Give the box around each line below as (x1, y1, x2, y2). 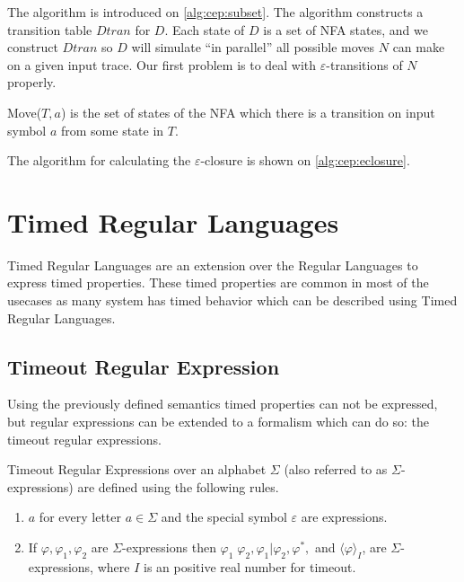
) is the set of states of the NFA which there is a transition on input (60, 102, 435, 121)
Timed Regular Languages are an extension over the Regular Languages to (7, 255, 418, 274)
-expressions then (122, 538, 216, 557)
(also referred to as (284, 460, 388, 479)
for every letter (39, 507, 121, 526)
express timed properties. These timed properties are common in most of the (7, 273, 429, 292)
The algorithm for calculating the (7, 151, 191, 170)
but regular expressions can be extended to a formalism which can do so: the (7, 412, 429, 431)
